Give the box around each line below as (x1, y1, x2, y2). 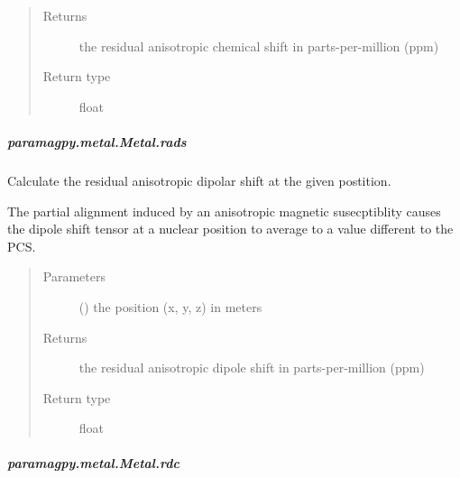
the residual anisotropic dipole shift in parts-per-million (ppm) (78, 358, 425, 377)
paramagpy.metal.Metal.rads (7, 132, 187, 151)
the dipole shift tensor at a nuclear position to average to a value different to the (7, 219, 454, 238)
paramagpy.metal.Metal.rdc (7, 454, 179, 473)
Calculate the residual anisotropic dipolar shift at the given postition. (7, 170, 391, 189)
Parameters (42, 267, 106, 286)
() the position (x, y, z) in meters (78, 297, 262, 316)
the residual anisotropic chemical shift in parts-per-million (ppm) (78, 36, 439, 55)
